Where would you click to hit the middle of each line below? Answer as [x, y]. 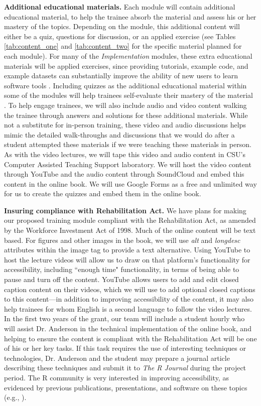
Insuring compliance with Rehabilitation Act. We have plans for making [125, 210]
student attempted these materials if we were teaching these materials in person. [128, 144]
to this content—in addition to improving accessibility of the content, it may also [129, 299]
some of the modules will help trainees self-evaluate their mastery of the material [128, 95]
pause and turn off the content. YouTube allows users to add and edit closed [121, 279]
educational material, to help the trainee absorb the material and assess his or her [130, 16]
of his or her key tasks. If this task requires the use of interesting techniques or [125, 348]
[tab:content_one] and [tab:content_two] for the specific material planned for [123, 46]
